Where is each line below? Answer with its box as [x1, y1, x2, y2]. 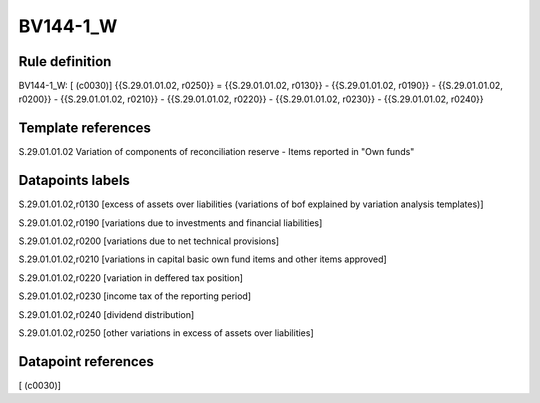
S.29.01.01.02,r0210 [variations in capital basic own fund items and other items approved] [18, 253, 387, 265]
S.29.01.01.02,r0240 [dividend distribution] [18, 308, 195, 320]
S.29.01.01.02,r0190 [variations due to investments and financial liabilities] [18, 216, 323, 229]
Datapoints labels [18, 172, 130, 189]
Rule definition [18, 53, 112, 70]
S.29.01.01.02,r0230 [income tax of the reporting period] [18, 290, 252, 302]
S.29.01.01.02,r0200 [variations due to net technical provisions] [18, 235, 280, 247]
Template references [18, 120, 152, 137]
